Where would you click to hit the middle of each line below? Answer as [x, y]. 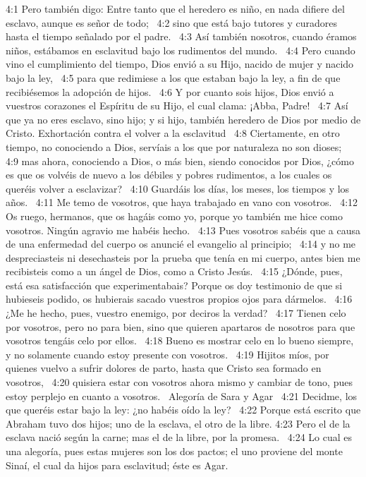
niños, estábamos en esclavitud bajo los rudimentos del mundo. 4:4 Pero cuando [181, 50]
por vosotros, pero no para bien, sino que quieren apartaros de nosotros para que [181, 326]
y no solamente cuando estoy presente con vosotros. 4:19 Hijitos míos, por [167, 354]
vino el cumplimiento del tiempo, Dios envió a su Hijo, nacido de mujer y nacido [180, 64]
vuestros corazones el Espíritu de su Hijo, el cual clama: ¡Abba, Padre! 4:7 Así [177, 105]
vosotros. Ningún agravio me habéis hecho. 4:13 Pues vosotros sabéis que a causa [183, 230]
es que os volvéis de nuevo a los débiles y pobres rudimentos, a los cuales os [169, 175]
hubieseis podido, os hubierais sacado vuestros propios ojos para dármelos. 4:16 [179, 299]
